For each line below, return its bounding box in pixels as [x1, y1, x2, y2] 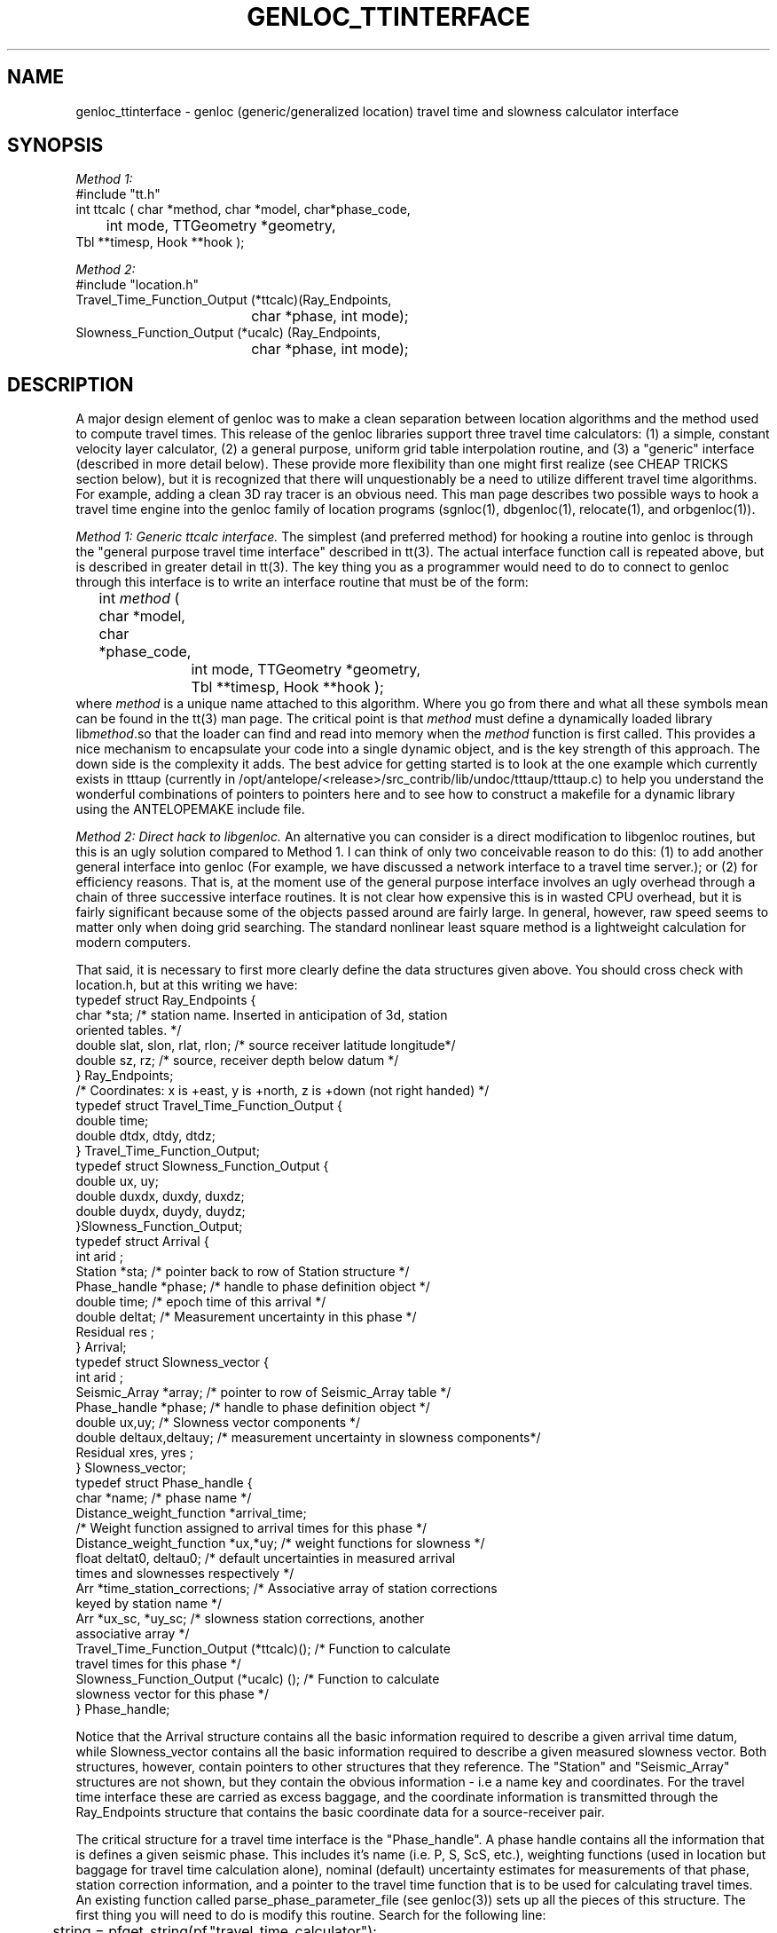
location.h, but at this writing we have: [75, 977, 298, 993]
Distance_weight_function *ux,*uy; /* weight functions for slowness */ [75, 1535, 485, 1551]
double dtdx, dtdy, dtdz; [75, 1128, 216, 1144]
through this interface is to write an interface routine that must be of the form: [75, 574, 529, 590]
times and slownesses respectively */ [75, 1566, 294, 1582]
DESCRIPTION [7, 373, 134, 396]
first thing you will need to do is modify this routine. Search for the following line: [75, 1907, 546, 1923]
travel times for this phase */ [75, 1656, 241, 1672]
